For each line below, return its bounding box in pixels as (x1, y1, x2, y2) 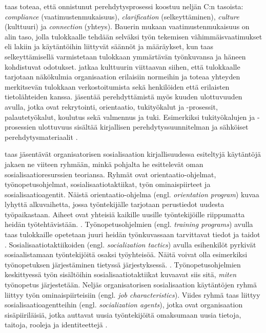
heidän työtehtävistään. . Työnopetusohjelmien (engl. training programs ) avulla (5, 219, 253, 230)
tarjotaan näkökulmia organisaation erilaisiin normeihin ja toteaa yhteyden (5, 71, 240, 82)
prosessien (5, 121, 36, 132)
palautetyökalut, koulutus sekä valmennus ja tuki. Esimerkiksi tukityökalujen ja (5, 111, 255, 122)
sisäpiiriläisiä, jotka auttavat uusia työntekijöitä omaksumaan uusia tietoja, (5, 309, 241, 320)
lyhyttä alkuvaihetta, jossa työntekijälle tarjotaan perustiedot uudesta (5, 199, 224, 210)
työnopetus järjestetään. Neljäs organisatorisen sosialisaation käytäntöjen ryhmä (5, 279, 257, 290)
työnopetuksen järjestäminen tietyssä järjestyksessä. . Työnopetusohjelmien (5, 259, 241, 269)
